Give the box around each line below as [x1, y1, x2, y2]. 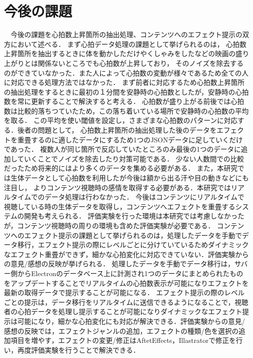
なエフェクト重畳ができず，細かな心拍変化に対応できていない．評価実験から [4, 249, 249, 259]
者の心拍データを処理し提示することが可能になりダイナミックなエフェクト [4, 306, 242, 317]
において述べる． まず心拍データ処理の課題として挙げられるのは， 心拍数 [10, 39, 247, 49]
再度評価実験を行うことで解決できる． [17, 344, 140, 355]
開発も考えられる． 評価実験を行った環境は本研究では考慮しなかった [24, 211, 245, 221]
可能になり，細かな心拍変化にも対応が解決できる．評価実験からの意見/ [17, 316, 245, 326]
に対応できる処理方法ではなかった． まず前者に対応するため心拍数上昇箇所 [4, 77, 245, 87]
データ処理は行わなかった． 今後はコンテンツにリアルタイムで [44, 192, 244, 202]
